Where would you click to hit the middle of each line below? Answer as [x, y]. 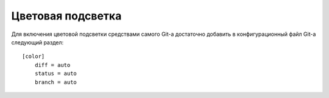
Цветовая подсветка [66, 16]
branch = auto [56, 82]
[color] [34, 57]
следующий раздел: [37, 42]
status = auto [56, 74]
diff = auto [52, 65]
